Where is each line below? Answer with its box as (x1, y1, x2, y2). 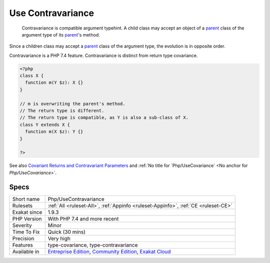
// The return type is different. (19, 108, 104, 113)
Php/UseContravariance (47, 195, 104, 202)
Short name (12, 195, 40, 202)
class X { (19, 73, 44, 78)
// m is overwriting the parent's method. (19, 100, 125, 106)
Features (12, 241, 33, 248)
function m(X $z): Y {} (25, 129, 83, 134)
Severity (12, 221, 32, 228)
